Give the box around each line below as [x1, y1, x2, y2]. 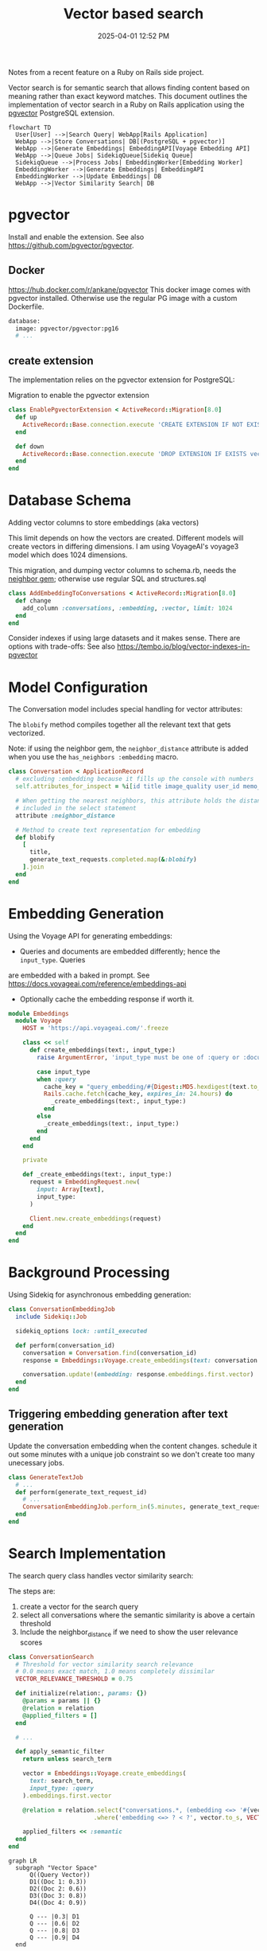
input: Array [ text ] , [37, 1185, 105, 1194]
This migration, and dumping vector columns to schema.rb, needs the [8, 566, 237, 576]
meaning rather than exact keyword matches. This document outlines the [8, 91, 248, 100]
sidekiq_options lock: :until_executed [15, 1327, 148, 1335]
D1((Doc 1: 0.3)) [29, 1878, 87, 1887]
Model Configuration [8, 678, 149, 697]
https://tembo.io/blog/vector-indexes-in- [116, 642, 250, 651]
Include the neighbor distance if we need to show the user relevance [19, 1627, 238, 1638]
